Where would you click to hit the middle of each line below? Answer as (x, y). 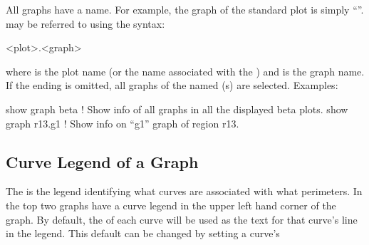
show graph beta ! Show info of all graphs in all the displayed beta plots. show (177, 109)
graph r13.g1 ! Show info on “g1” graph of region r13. (123, 123)
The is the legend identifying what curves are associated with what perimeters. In (184, 191)
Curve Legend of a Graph (102, 161)
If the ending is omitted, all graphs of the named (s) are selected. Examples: (172, 85)
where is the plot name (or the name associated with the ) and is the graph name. (185, 71)
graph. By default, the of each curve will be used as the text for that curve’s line (182, 219)
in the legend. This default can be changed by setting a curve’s (143, 233)
